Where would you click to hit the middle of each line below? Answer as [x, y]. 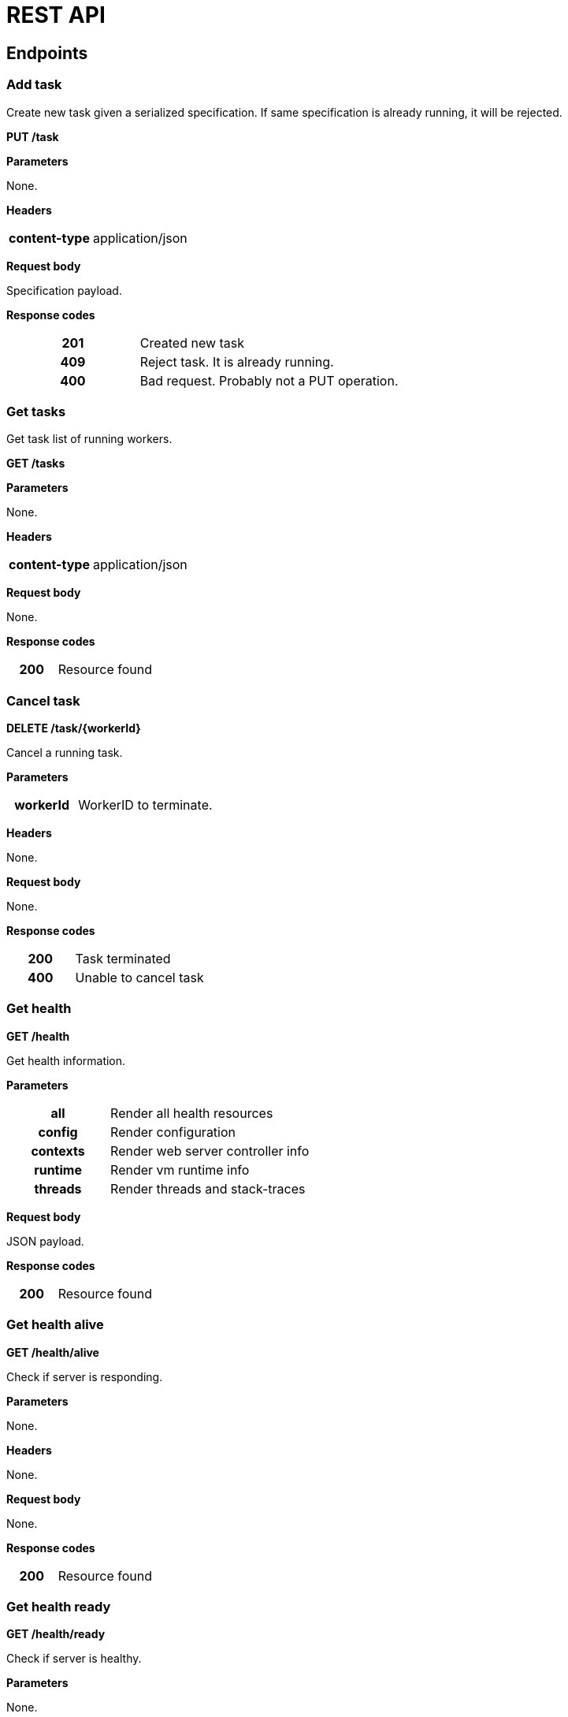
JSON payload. [45, 1241]
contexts [58, 1151]
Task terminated [123, 959]
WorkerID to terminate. [145, 805]
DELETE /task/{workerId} [74, 728]
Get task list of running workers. [89, 439]
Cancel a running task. [65, 753]
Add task [34, 85]
